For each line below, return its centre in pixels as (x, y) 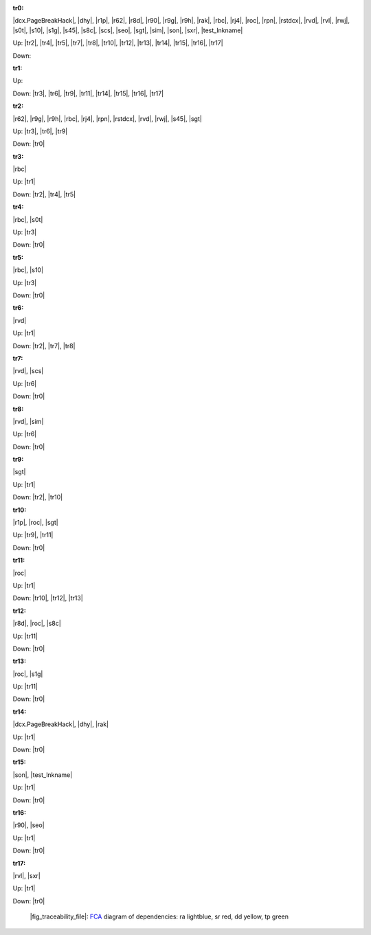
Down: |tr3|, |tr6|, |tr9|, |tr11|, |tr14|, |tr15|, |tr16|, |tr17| (88, 93)
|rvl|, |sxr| (26, 875)
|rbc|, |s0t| (28, 219)
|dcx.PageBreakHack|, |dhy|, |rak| (61, 724)
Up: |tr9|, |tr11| (33, 535)
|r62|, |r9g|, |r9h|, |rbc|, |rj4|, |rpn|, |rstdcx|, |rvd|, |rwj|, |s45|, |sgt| (107, 119)
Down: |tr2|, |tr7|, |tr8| (44, 346)
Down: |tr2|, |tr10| (38, 497)
